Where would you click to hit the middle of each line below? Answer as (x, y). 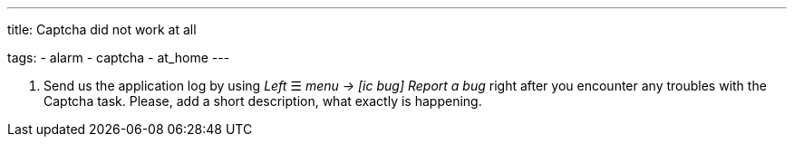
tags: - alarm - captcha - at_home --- (119, 58)
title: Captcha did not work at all (102, 29)
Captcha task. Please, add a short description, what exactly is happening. (263, 101)
